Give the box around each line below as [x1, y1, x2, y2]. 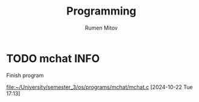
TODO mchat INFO [6, 51, 100, 65]
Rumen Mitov [84, 24, 118, 31]
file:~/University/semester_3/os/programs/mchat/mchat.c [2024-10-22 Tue [6, 83, 193, 91]
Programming [66, 4, 137, 18]
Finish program [6, 71, 44, 79]
